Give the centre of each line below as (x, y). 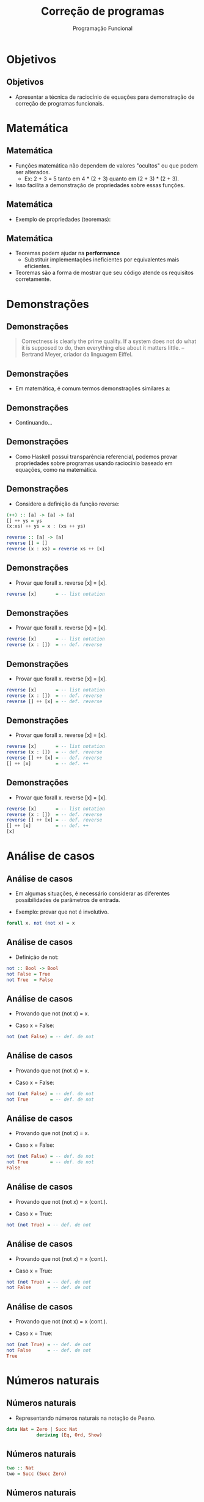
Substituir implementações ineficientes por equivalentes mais (102, 260)
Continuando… (34, 422)
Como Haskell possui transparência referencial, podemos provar (96, 456)
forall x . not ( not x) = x (41, 923)
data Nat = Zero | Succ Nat (42, 1429)
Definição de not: (37, 957)
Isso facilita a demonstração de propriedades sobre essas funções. (100, 185)
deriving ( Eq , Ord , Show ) (69, 1435)
